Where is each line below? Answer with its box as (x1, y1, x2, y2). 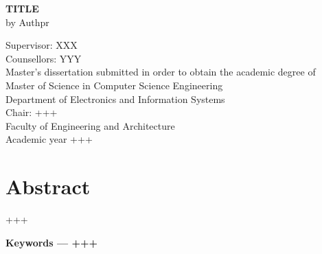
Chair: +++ (5, 105, 58, 119)
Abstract (5, 172, 91, 200)
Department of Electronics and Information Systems (5, 91, 225, 106)
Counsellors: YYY (5, 51, 82, 65)
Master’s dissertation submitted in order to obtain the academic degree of (5, 65, 316, 79)
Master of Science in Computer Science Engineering (5, 78, 223, 92)
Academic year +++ (5, 132, 93, 146)
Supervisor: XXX (5, 38, 78, 52)
